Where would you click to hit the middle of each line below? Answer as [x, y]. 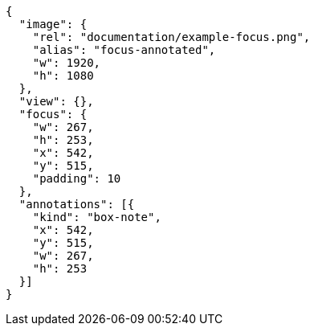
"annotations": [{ [77, 204]
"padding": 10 [77, 178]
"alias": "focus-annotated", [124, 50]
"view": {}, [56, 101]
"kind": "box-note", [97, 217]
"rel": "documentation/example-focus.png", [171, 37]
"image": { [53, 24]
